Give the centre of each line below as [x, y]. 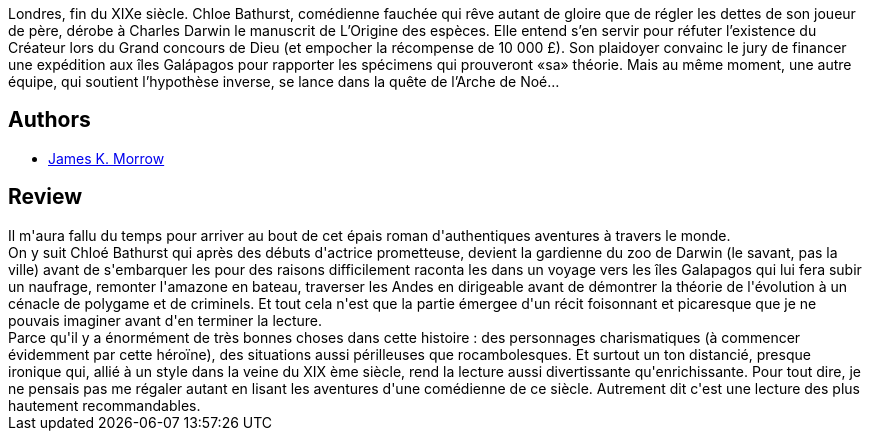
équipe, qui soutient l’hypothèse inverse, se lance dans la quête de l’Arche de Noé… [284, 81]
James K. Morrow [106, 158]
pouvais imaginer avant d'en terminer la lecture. [165, 320]
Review [45, 197]
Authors [49, 120]
